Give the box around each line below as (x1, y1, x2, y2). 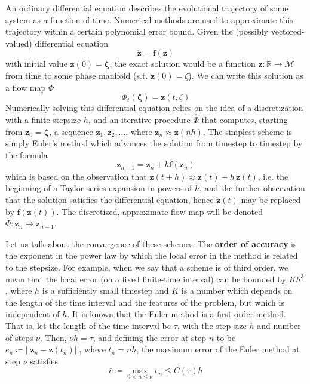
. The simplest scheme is (202, 125, 293, 137)
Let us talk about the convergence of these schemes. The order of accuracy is (5, 237, 297, 250)
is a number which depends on (181, 284, 293, 297)
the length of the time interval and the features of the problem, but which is (5, 296, 284, 308)
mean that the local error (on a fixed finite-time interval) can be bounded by (5, 272, 286, 285)
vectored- (271, 25, 305, 38)
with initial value (5, 57, 67, 70)
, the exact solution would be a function (109, 57, 256, 70)
